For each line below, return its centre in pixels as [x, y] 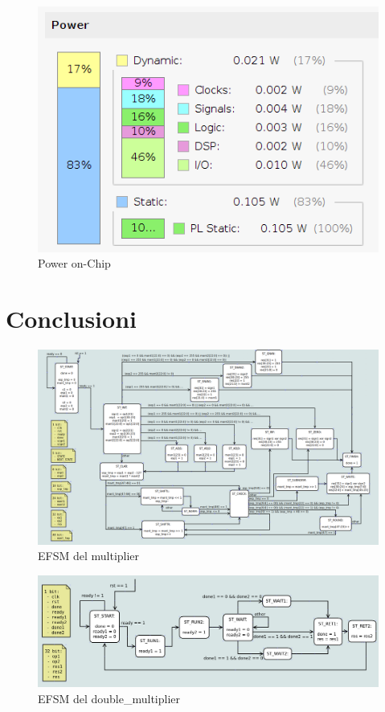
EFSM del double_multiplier [109, 698]
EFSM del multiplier [89, 556]
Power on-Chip [74, 263]
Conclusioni [71, 319]
